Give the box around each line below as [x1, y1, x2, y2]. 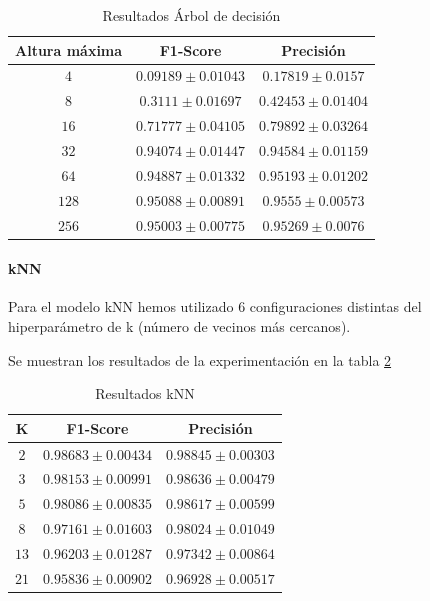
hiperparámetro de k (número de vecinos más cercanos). [8, 315, 351, 336]
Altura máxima [15, 39, 123, 60]
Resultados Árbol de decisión [102, 5, 281, 25]
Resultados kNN [95, 383, 195, 404]
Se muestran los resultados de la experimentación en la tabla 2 [8, 349, 392, 370]
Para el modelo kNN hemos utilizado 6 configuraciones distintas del [8, 296, 422, 317]
